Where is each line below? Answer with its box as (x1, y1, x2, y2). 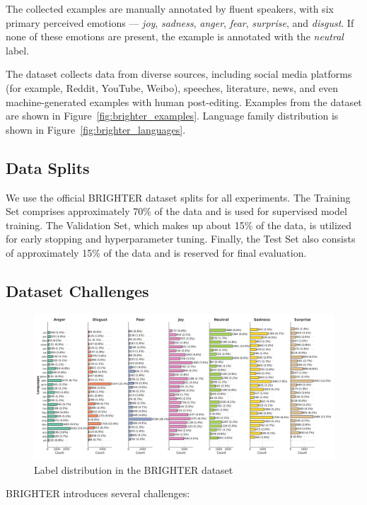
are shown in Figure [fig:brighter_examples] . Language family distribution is (6, 108, 339, 123)
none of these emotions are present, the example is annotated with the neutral (6, 29, 344, 44)
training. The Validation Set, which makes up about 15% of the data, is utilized (6, 217, 352, 232)
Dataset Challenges (6, 279, 149, 301)
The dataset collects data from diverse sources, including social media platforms (6, 66, 352, 81)
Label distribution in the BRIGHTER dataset (34, 462, 233, 477)
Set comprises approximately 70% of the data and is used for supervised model (6, 204, 347, 219)
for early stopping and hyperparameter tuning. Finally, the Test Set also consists (6, 231, 356, 246)
